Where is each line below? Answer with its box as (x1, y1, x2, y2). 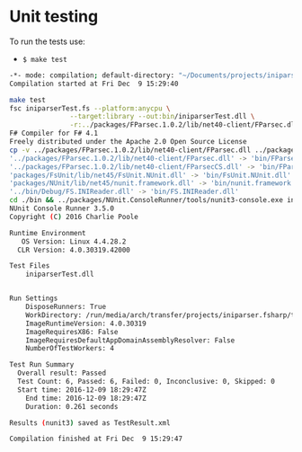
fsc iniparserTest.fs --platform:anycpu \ (9, 103, 171, 113)
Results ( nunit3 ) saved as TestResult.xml (9, 418, 171, 428)
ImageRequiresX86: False (25, 327, 119, 336)
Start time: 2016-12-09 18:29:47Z (17, 385, 147, 394)
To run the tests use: (9, 36, 85, 47)
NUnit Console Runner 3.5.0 (9, 204, 115, 213)
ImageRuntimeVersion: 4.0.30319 (25, 319, 147, 328)
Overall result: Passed (17, 368, 106, 378)
